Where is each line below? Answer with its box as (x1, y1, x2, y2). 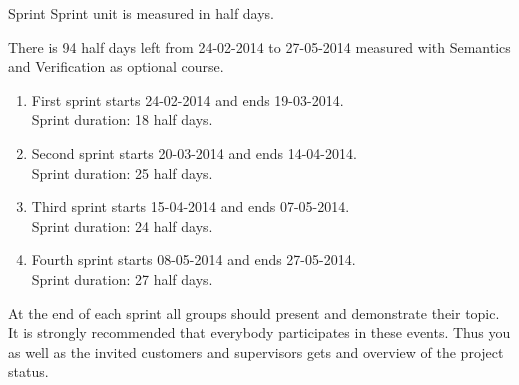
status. (8, 361, 49, 382)
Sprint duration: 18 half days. (31, 109, 213, 130)
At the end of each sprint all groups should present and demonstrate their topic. (8, 302, 500, 323)
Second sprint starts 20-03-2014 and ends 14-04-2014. (31, 142, 357, 163)
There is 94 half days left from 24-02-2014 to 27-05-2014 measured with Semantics (8, 36, 511, 57)
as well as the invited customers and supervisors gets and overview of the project (8, 341, 504, 362)
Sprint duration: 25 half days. (31, 162, 213, 183)
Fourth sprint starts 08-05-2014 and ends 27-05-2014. (31, 249, 356, 270)
